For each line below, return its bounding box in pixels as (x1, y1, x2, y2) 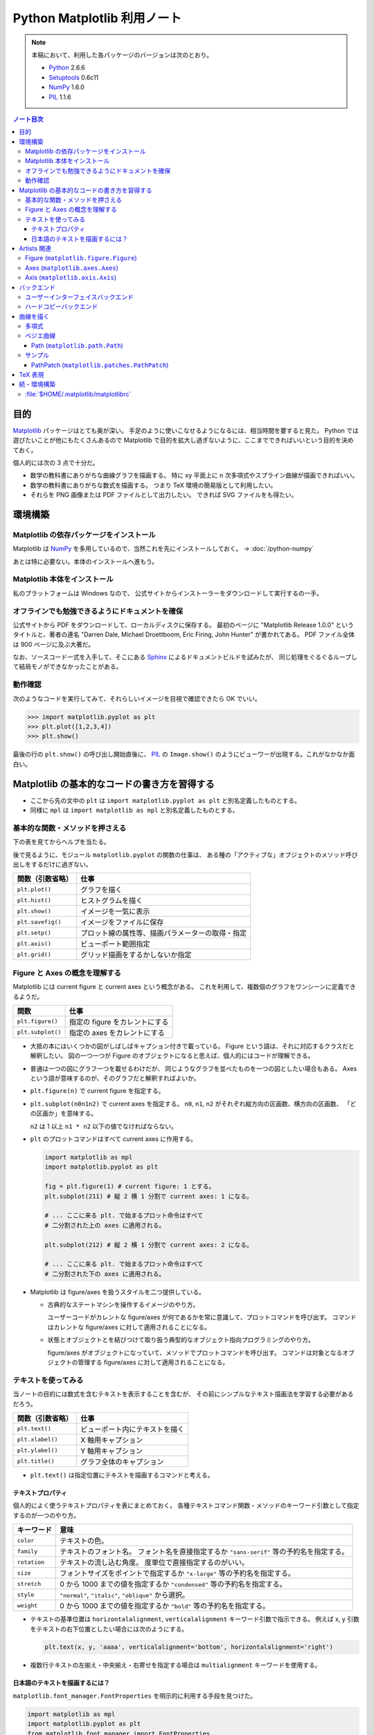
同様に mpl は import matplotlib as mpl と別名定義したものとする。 (30, 806, 239, 815)
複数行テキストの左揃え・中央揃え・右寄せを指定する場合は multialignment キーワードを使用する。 (30, 1661, 321, 1669)
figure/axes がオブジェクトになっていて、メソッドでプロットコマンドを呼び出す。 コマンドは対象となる (47, 1348, 343, 1357)
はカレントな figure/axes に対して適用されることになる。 (47, 1323, 211, 1331)
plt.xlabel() (17, 1436, 58, 1444)
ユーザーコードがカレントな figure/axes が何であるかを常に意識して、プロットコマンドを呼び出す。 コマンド (47, 1313, 357, 1321)
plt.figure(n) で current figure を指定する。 (30, 1087, 165, 1095)
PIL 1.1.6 (48, 92, 72, 101)
